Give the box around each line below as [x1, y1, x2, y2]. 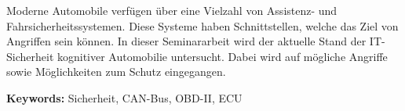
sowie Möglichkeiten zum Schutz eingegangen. [6, 63, 226, 80]
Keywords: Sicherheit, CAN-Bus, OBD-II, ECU [6, 89, 243, 106]
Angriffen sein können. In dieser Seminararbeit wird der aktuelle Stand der [6, 33, 367, 49]
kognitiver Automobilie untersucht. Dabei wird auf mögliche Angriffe [57, 48, 388, 64]
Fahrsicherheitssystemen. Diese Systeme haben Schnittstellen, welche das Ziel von [6, 17, 399, 34]
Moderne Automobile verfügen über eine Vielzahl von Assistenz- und [6, 2, 337, 18]
